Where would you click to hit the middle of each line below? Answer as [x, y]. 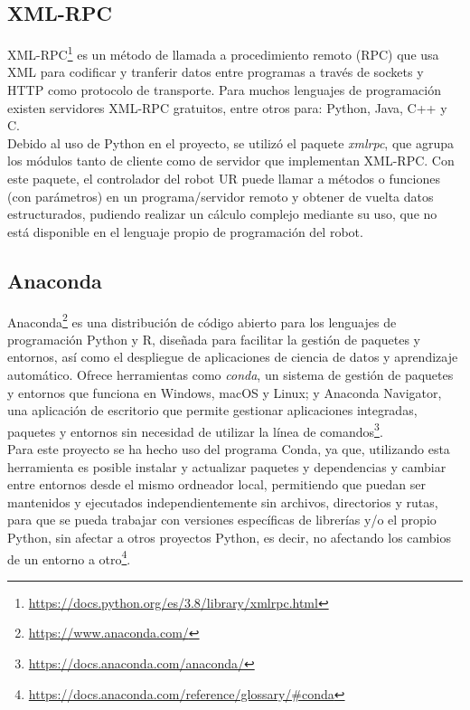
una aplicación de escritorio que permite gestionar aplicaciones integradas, [212, 410]
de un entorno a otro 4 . [69, 557]
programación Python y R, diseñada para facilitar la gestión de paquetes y [214, 339]
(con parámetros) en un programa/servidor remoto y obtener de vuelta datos [221, 196]
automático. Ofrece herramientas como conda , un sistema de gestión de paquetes [230, 375]
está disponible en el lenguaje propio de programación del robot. [185, 231]
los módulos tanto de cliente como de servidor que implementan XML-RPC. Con [231, 161]
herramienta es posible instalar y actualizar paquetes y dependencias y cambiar [227, 466]
